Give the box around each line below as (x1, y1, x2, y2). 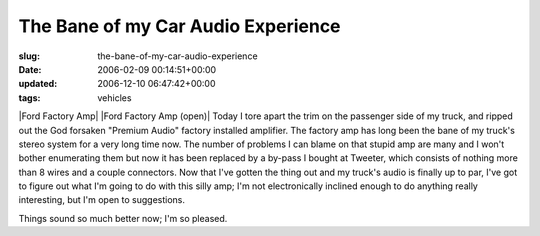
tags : (18, 91, 41, 104)
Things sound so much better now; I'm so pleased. (18, 212, 228, 224)
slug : (18, 50, 40, 62)
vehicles (97, 91, 132, 104)
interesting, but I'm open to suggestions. (18, 194, 185, 206)
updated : (18, 78, 58, 90)
